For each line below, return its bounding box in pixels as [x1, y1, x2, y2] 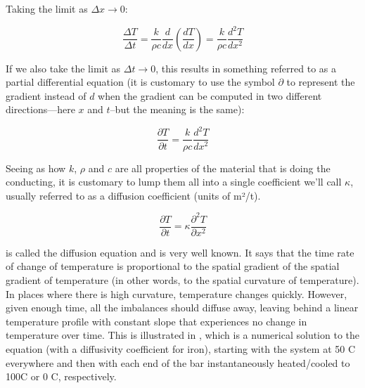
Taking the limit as [6, 1, 88, 15]
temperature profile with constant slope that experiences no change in [6, 313, 307, 328]
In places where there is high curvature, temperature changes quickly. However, [6, 286, 347, 301]
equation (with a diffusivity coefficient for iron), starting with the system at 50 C [6, 342, 356, 356]
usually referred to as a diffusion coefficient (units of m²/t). [6, 188, 261, 202]
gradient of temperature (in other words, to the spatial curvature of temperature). [6, 273, 359, 287]
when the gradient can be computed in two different [98, 88, 322, 103]
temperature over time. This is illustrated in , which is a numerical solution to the [6, 328, 360, 342]
